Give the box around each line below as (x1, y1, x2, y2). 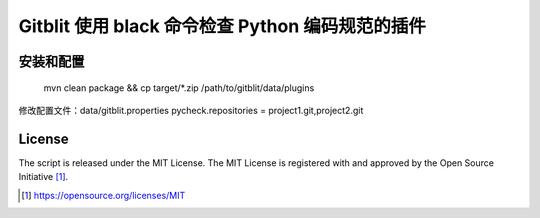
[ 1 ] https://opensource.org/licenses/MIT (21, 189, 186, 201)
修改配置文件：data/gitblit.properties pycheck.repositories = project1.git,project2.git (18, 104, 364, 116)
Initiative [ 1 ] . (18, 171, 69, 183)
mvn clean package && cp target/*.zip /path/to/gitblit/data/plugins (43, 81, 315, 94)
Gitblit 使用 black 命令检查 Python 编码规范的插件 (18, 15, 427, 37)
